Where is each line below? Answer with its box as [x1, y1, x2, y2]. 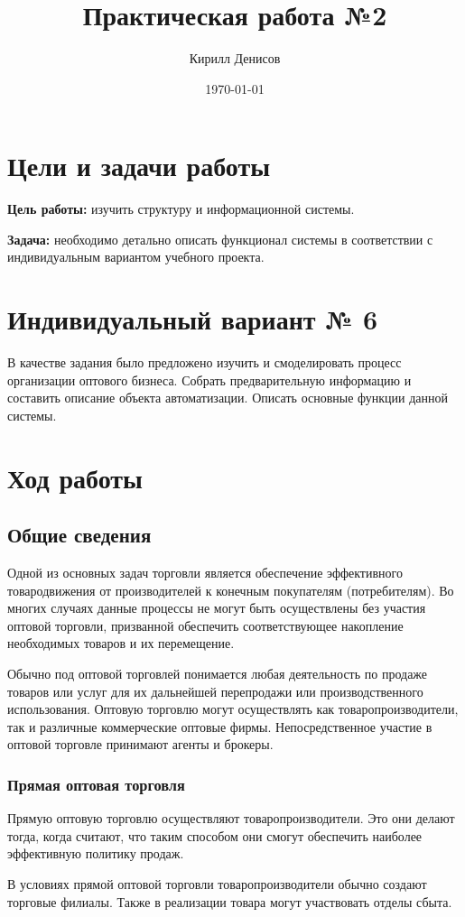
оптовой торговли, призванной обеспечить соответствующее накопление [7, 616, 404, 634]
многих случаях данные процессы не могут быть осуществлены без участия [7, 598, 426, 617]
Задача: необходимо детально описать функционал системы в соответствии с [7, 229, 433, 248]
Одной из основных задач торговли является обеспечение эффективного [7, 563, 403, 582]
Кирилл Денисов [189, 49, 281, 68]
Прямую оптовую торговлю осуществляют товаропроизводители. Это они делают [7, 809, 455, 828]
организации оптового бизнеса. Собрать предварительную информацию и [7, 370, 412, 389]
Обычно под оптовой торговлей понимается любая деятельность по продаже [7, 664, 428, 683]
